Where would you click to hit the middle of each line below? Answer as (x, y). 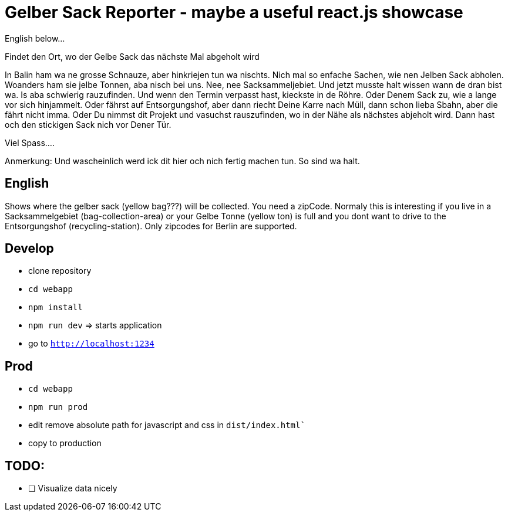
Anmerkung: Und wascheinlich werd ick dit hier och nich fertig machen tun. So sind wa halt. (182, 161)
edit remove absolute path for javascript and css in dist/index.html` (167, 425)
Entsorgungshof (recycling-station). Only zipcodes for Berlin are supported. (151, 226)
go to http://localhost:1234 (91, 344)
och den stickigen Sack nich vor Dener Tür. (88, 124)
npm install (55, 308)
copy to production (65, 443)
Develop (29, 249)
